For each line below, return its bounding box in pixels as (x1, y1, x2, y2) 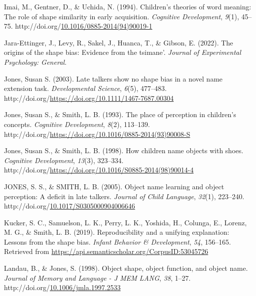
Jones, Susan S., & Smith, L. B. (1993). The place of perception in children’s (4, 109, 236, 120)
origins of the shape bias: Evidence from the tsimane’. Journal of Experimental (4, 47, 241, 57)
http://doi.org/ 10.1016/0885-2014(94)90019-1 (15, 21, 152, 31)
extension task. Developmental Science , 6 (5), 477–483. (4, 83, 167, 93)
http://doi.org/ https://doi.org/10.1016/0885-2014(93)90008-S (4, 128, 190, 139)
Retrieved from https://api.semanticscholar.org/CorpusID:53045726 (4, 246, 208, 256)
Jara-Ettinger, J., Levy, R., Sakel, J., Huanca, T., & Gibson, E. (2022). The (4, 37, 233, 47)
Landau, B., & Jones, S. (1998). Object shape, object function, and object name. (4, 263, 248, 273)
